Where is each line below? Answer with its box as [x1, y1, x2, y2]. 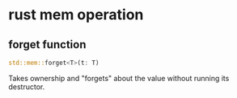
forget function [8, 38, 87, 51]
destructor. [8, 82, 45, 92]
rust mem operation [8, 6, 144, 24]
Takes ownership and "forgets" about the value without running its [8, 73, 230, 83]
